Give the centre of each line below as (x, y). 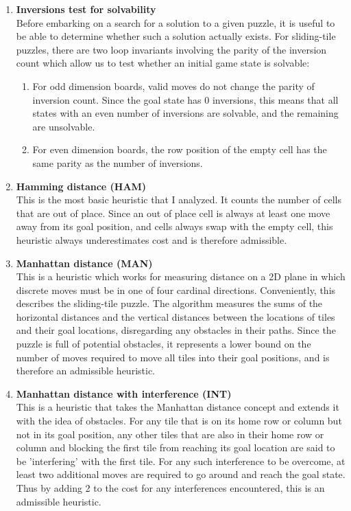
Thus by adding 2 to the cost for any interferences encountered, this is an (170, 488)
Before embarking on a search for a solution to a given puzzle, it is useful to (175, 22)
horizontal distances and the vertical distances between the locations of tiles (175, 316)
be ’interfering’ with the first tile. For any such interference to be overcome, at (181, 461)
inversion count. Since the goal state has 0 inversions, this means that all (185, 99)
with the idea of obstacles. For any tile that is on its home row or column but (179, 421)
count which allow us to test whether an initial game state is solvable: (163, 63)
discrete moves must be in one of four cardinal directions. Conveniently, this (176, 289)
